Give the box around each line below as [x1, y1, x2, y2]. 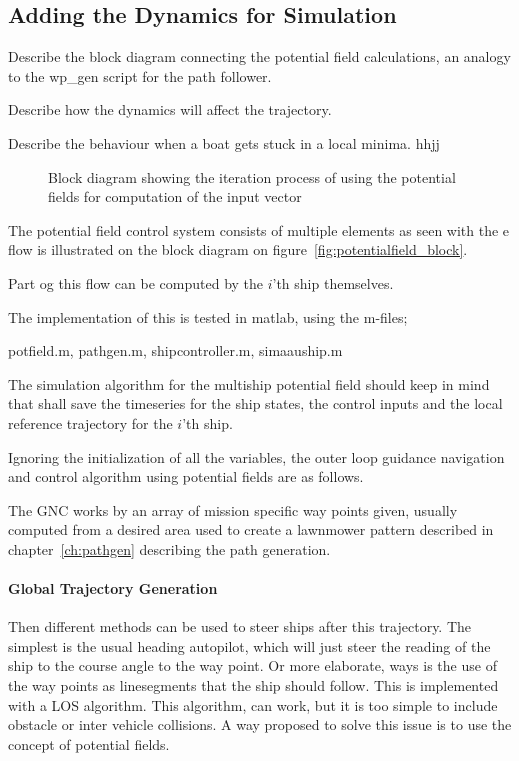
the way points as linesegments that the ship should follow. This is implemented [8, 675, 499, 696]
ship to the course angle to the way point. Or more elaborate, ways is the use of [8, 655, 497, 676]
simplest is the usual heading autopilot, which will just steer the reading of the [8, 635, 491, 656]
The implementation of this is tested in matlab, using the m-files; [8, 306, 408, 327]
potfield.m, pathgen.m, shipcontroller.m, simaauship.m [8, 340, 343, 361]
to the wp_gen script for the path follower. [8, 65, 272, 86]
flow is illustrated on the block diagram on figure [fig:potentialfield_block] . [8, 239, 468, 260]
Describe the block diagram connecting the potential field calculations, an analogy [8, 46, 511, 67]
